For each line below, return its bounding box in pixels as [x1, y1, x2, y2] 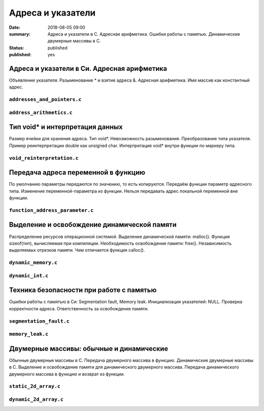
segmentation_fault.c [9, 318, 69, 324]
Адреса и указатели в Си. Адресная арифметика [9, 64, 167, 73]
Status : [9, 44, 24, 51]
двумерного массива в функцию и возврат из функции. [9, 371, 125, 377]
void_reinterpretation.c [9, 154, 79, 161]
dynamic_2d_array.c [9, 396, 64, 403]
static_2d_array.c [9, 383, 61, 389]
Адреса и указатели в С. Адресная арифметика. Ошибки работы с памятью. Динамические [47, 31, 241, 37]
